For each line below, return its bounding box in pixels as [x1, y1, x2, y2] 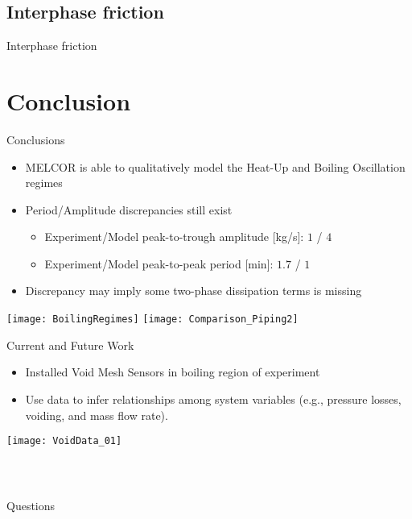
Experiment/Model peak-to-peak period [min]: [44, 255, 274, 272]
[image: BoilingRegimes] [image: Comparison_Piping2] [6, 313, 299, 326]
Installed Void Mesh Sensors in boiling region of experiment [25, 363, 320, 380]
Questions [6, 496, 56, 513]
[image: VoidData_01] [6, 435, 122, 447]
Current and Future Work [6, 336, 134, 353]
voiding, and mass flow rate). [25, 406, 168, 423]
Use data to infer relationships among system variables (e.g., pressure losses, [25, 390, 402, 407]
